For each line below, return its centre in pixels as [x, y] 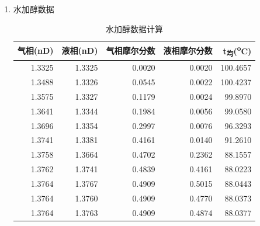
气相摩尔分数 [131, 51]
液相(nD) [80, 51]
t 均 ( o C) [237, 51]
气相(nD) [35, 51]
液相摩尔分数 [188, 51]
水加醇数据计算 [135, 28]
